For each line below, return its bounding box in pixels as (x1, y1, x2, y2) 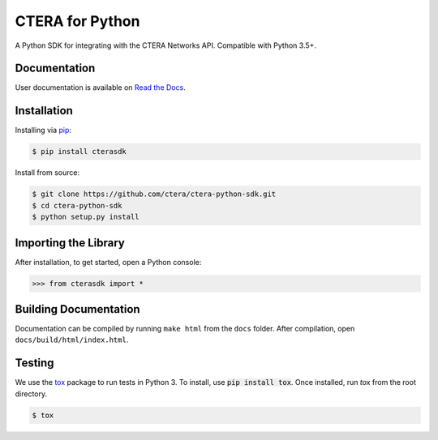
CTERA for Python (15, 12, 140, 30)
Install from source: (15, 168, 80, 177)
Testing (15, 357, 54, 370)
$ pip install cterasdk (32, 147, 127, 156)
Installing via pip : (15, 126, 72, 135)
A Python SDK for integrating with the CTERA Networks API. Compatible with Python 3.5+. (15, 41, 316, 50)
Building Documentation (15, 302, 141, 316)
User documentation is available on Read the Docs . (15, 83, 186, 92)
